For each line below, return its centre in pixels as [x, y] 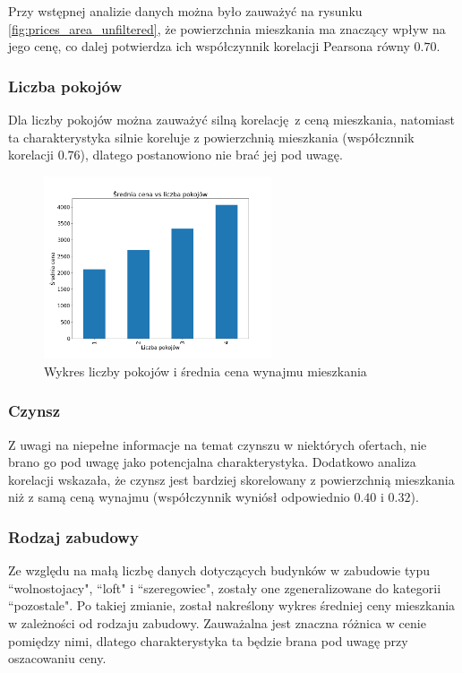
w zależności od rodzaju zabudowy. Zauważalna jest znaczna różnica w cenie [217, 623]
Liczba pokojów [65, 86]
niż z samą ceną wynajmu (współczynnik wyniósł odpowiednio [179, 497]
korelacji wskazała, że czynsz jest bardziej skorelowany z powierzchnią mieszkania [231, 479]
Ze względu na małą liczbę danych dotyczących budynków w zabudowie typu [219, 570]
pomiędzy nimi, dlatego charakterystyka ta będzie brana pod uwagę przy [208, 640]
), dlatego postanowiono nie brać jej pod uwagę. [211, 155]
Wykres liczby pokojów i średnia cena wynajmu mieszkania [205, 371]
